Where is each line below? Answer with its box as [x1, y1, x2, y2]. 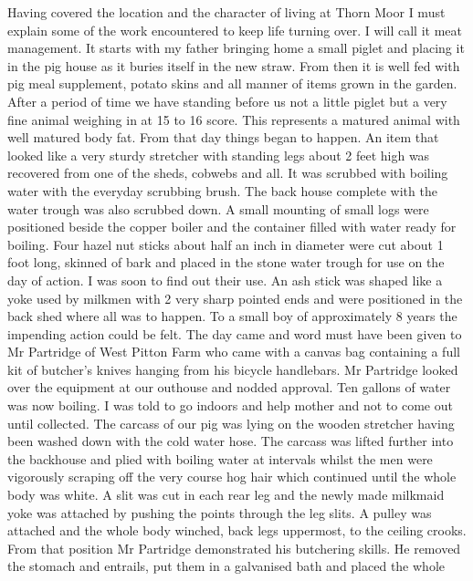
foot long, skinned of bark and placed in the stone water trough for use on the [7, 253, 445, 272]
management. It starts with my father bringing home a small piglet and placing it [7, 38, 465, 57]
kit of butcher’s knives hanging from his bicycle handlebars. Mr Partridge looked [7, 359, 458, 379]
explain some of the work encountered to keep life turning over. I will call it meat [7, 20, 462, 39]
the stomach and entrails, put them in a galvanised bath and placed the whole [7, 556, 445, 576]
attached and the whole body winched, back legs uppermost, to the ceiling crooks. [7, 521, 467, 540]
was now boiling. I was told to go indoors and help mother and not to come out [7, 396, 453, 415]
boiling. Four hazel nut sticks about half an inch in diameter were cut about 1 [7, 234, 444, 254]
